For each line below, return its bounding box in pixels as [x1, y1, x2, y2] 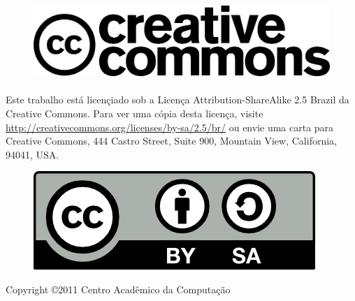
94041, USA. [6, 147, 59, 161]
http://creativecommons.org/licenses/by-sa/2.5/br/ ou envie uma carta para [6, 119, 334, 134]
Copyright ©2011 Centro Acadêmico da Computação [6, 281, 231, 296]
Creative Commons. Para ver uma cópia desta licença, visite [6, 105, 263, 120]
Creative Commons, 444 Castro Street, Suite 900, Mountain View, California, [6, 133, 337, 148]
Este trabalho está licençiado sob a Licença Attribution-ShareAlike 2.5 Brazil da [6, 92, 349, 107]
